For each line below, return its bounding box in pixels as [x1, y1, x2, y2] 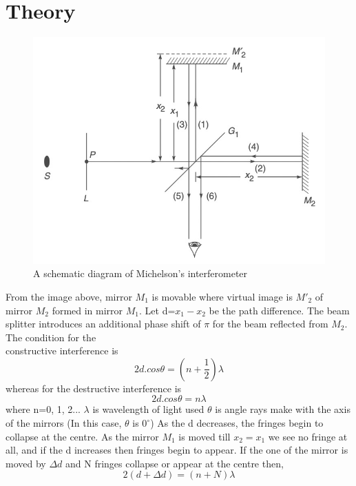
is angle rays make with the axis [215, 402, 350, 416]
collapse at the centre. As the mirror [6, 429, 159, 443]
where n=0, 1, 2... [6, 402, 81, 416]
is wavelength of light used [92, 402, 205, 416]
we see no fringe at [268, 429, 348, 443]
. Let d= [139, 303, 176, 317]
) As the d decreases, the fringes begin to [150, 416, 324, 430]
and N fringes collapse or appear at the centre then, [65, 456, 284, 470]
